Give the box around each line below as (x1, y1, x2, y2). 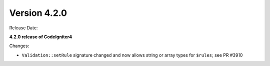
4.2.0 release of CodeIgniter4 (9, 34, 72, 40)
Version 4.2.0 (9, 7, 67, 18)
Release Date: (9, 25, 38, 31)
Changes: (9, 43, 29, 49)
